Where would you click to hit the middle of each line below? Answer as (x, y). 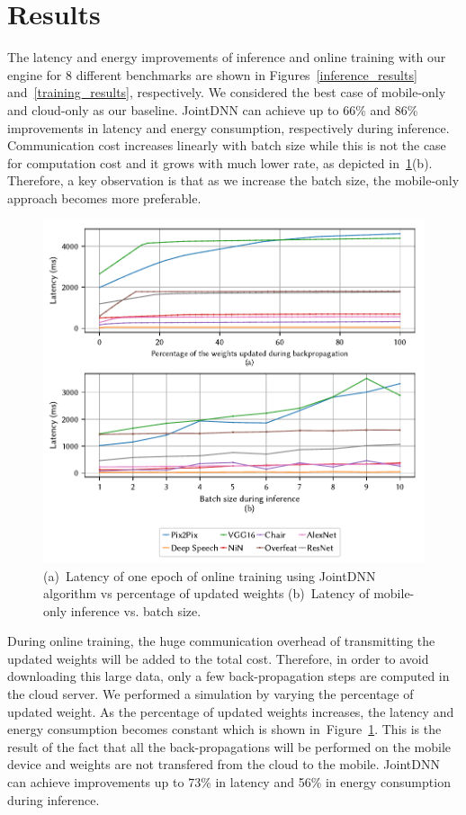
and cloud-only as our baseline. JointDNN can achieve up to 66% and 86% (213, 109)
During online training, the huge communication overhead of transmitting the (221, 641)
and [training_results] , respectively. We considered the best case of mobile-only (227, 92)
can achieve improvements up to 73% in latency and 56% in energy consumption (229, 782)
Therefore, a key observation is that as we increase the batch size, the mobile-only (233, 180)
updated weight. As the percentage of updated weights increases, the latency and (231, 711)
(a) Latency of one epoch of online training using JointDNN (210, 575)
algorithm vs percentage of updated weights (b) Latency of (206, 593)
